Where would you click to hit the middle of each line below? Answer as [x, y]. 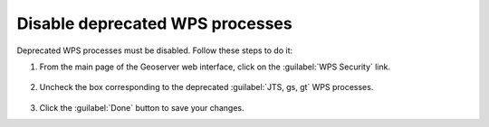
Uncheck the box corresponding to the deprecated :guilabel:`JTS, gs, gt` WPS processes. [206, 87]
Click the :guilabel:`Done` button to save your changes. [142, 107]
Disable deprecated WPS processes [155, 23]
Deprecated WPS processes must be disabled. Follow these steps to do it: [155, 50]
